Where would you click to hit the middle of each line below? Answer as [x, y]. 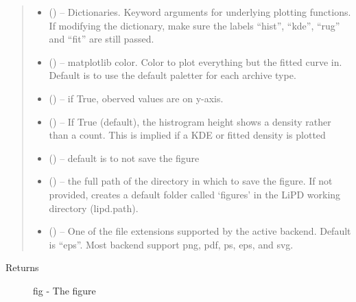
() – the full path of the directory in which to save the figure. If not [191, 181]
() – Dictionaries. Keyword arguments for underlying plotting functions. [200, 12]
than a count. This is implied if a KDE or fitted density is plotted [187, 135]
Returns [22, 267]
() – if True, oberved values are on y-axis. [136, 98]
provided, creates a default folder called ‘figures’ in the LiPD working [195, 194]
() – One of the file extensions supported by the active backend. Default [200, 231]
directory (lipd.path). [94, 208]
